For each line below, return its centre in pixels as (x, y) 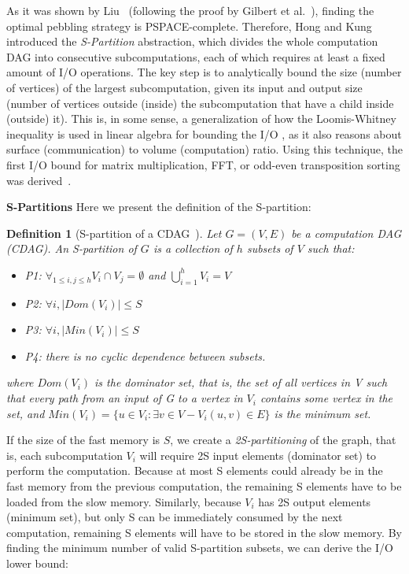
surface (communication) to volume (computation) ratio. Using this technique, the (204, 149)
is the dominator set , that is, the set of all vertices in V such (241, 382)
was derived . (39, 180)
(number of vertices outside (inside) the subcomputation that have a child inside (200, 103)
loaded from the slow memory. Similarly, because (124, 501)
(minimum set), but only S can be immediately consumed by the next (175, 517)
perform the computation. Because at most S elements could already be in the (195, 470)
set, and (26, 413)
